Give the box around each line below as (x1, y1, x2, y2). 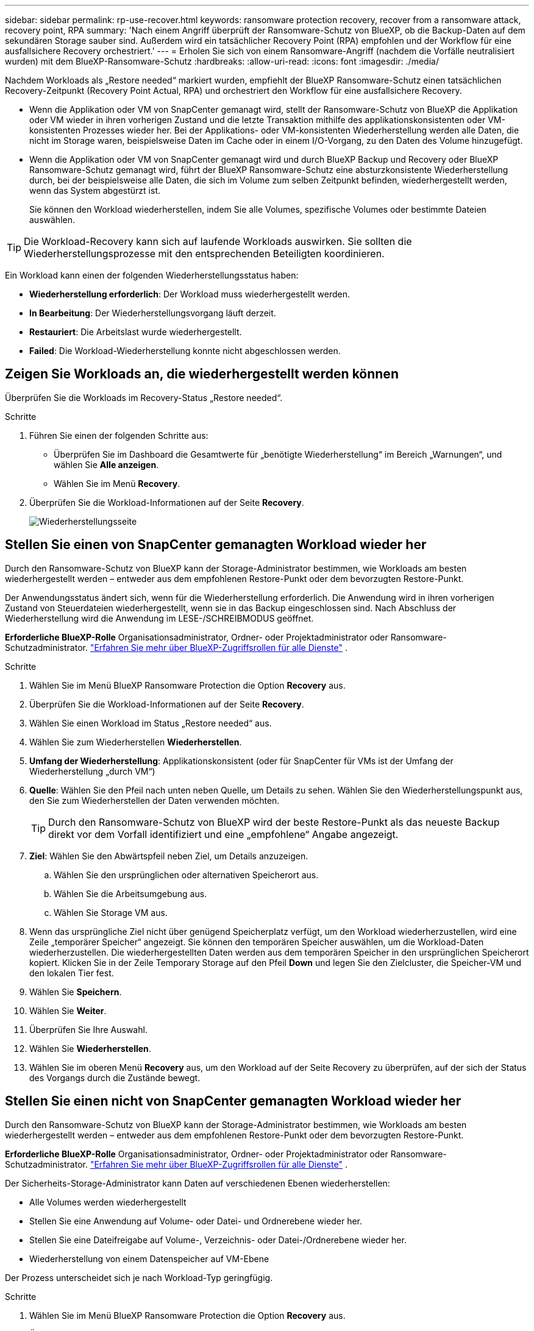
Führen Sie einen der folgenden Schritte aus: (29, 430, 208, 441)
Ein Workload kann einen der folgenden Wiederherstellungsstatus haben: (5, 270, 299, 280)
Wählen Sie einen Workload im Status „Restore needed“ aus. (29, 717, 272, 728)
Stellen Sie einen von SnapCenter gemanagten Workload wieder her (5, 537, 427, 553)
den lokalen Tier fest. (29, 967, 114, 978)
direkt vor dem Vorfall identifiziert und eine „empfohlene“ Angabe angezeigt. (48, 828, 399, 840)
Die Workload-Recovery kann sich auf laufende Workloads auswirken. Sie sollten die (24, 235, 412, 247)
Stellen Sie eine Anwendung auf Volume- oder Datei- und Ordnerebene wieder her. (29, 1215, 363, 1226)
